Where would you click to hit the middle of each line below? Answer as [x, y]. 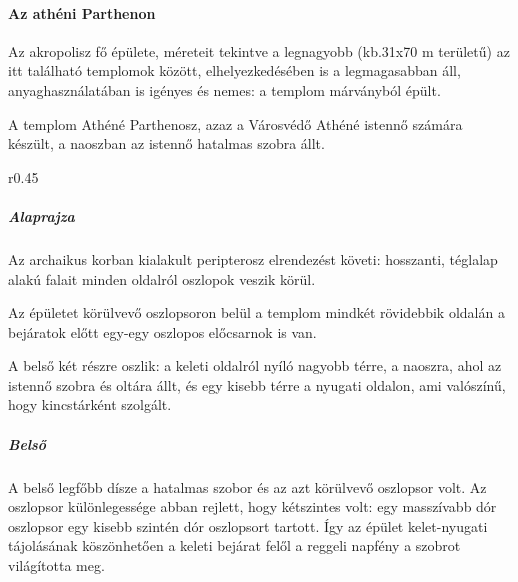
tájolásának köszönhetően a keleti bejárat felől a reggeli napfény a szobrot [234, 545]
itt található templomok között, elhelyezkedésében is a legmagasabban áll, [234, 70]
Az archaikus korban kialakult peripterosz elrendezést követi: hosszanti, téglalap [253, 258]
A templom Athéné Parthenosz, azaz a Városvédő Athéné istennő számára [235, 123]
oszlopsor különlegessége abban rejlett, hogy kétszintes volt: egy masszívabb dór [252, 506]
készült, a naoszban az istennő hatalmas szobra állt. [166, 143]
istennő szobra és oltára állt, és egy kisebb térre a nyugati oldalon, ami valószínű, [257, 384]
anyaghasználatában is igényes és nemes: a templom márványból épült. [224, 89]
